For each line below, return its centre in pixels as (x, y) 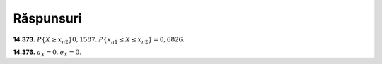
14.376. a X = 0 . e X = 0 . (47, 53)
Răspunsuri (47, 18)
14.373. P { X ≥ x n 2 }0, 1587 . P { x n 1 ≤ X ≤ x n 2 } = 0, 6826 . (99, 40)
